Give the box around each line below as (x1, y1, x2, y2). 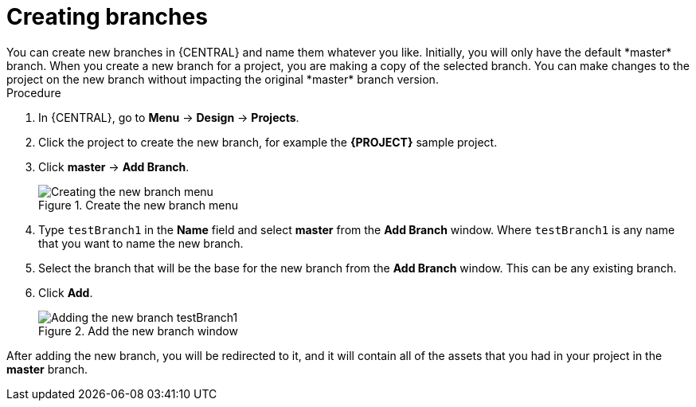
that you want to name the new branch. (38, 236, 244, 250)
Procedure (6, 85, 61, 100)
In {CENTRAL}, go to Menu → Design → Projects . (38, 110, 299, 124)
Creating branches (6, 3, 208, 30)
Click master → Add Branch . (38, 159, 190, 174)
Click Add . (38, 285, 93, 299)
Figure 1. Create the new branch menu (38, 198, 238, 212)
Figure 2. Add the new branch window (38, 323, 238, 338)
